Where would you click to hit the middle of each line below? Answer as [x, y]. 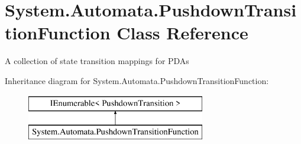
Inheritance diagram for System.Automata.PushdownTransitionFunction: [137, 80]
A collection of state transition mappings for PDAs [97, 61]
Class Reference [182, 33]
